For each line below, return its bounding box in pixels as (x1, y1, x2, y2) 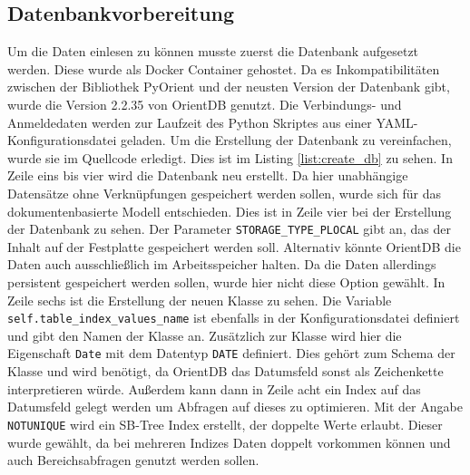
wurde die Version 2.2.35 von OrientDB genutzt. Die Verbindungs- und (7, 94, 402, 113)
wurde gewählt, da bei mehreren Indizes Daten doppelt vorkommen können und (7, 432, 451, 451)
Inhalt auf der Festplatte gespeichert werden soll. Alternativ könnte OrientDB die (7, 237, 461, 256)
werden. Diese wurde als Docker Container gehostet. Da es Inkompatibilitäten (7, 59, 440, 78)
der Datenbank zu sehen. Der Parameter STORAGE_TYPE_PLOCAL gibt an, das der (7, 219, 451, 238)
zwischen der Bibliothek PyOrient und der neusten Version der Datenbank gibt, (7, 77, 450, 96)
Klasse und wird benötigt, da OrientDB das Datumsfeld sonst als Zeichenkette (7, 362, 444, 381)
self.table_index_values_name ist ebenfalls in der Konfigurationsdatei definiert (7, 308, 460, 327)
